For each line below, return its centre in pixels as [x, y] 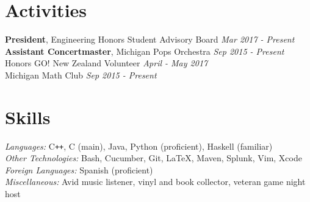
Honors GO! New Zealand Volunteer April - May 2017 [106, 63]
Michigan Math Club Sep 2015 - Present [81, 75]
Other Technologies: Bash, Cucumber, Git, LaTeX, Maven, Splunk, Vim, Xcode [153, 158]
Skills [28, 117]
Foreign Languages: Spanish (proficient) [79, 169]
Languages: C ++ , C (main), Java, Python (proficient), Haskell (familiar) [139, 146]
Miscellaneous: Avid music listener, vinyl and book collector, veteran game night [155, 182]
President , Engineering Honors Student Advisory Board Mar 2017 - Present [150, 39]
